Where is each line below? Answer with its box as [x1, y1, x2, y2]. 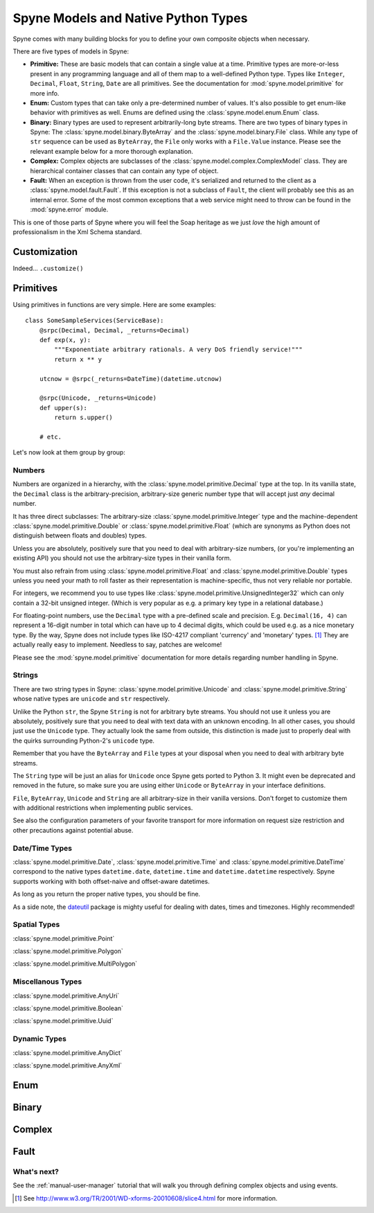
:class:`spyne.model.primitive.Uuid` [12, 1017, 114, 1025]
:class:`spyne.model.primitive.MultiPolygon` [12, 959, 138, 968]
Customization [12, 246, 78, 258]
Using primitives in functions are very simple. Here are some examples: [12, 300, 216, 308]
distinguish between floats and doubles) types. [12, 531, 147, 540]
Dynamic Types [12, 1034, 67, 1044]
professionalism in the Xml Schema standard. [12, 227, 142, 236]
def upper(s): [39, 404, 88, 411]
